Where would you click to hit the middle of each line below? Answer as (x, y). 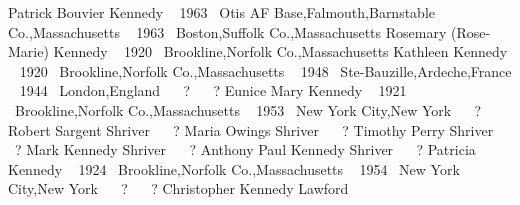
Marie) (28, 51)
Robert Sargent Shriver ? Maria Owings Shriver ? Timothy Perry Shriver (251, 129)
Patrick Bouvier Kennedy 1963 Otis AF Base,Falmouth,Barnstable (222, 12)
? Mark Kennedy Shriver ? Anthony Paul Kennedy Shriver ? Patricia (245, 149)
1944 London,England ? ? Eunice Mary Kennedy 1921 (213, 90)
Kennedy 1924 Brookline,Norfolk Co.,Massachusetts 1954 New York (234, 168)
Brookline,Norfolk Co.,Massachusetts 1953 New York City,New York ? (248, 109)
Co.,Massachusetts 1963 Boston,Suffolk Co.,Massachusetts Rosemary (227, 31)
